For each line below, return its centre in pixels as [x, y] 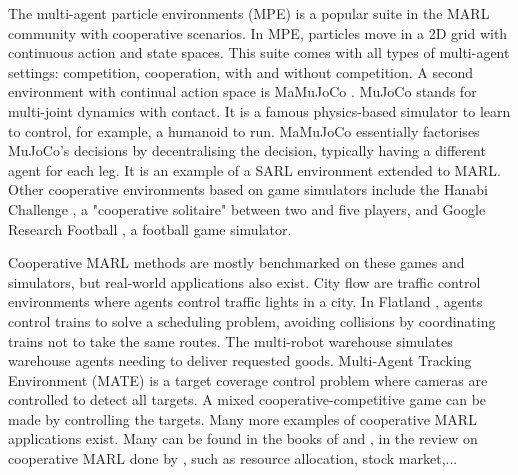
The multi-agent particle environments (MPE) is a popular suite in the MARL [249, 13]
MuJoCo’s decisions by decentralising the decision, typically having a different [247, 150]
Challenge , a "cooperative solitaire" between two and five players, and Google [247, 208]
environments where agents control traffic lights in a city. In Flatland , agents [245, 301]
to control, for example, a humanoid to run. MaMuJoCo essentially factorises [244, 130]
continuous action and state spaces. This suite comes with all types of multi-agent [259, 52]
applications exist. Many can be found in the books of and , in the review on [243, 438]
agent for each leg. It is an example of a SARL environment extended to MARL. [254, 169]
